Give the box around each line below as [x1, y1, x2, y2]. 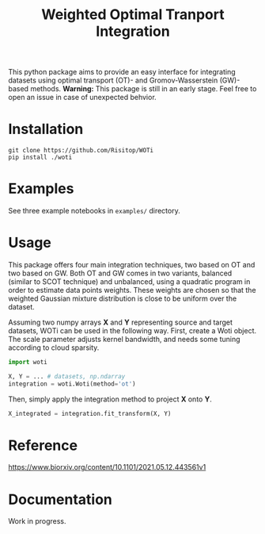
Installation [8, 121, 84, 138]
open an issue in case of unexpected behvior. [8, 93, 157, 102]
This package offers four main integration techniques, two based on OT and [8, 260, 256, 269]
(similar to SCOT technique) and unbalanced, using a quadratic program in [8, 277, 251, 286]
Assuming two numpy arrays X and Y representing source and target [8, 317, 233, 327]
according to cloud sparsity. [8, 343, 100, 352]
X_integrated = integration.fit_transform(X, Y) [8, 409, 172, 417]
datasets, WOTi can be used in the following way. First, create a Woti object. [8, 326, 257, 335]
